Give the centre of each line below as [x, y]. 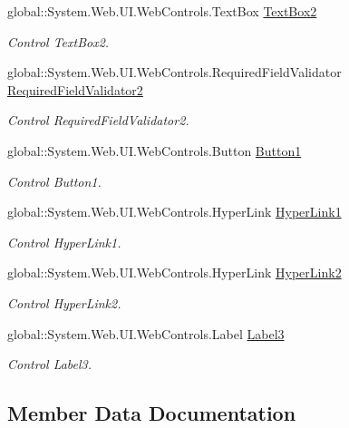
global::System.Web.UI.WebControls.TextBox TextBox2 [162, 11]
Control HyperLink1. [64, 242]
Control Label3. [50, 364]
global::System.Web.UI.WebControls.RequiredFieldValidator [174, 72]
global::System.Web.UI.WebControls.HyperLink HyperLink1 [174, 212]
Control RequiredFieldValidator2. [98, 120]
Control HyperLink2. [64, 302]
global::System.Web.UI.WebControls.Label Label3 [146, 333]
